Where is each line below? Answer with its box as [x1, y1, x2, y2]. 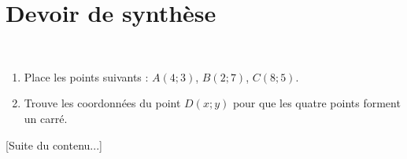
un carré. [24, 110, 68, 126]
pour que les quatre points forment [232, 95, 401, 111]
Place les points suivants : [24, 68, 149, 85]
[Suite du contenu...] [6, 136, 102, 153]
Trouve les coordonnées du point [24, 95, 181, 111]
